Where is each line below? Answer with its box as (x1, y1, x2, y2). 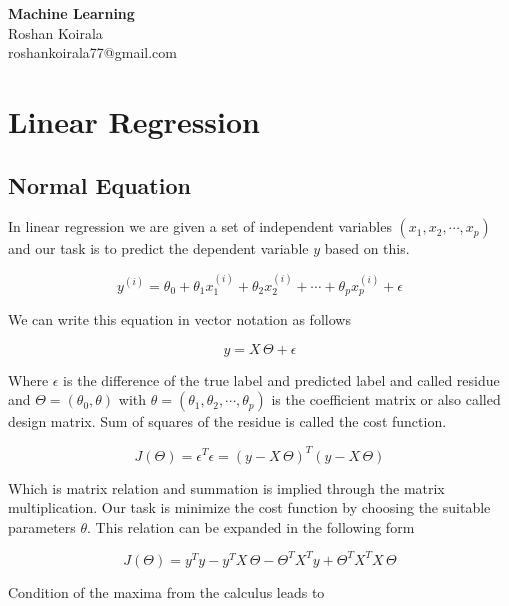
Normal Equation (8, 169, 191, 200)
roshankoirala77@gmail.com (8, 42, 177, 63)
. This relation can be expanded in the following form (87, 516, 415, 537)
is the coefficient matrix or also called (271, 389, 501, 410)
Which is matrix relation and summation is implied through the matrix (8, 477, 445, 498)
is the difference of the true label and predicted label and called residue (63, 369, 500, 390)
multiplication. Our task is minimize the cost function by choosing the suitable (8, 497, 491, 518)
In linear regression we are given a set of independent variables (8, 216, 392, 237)
